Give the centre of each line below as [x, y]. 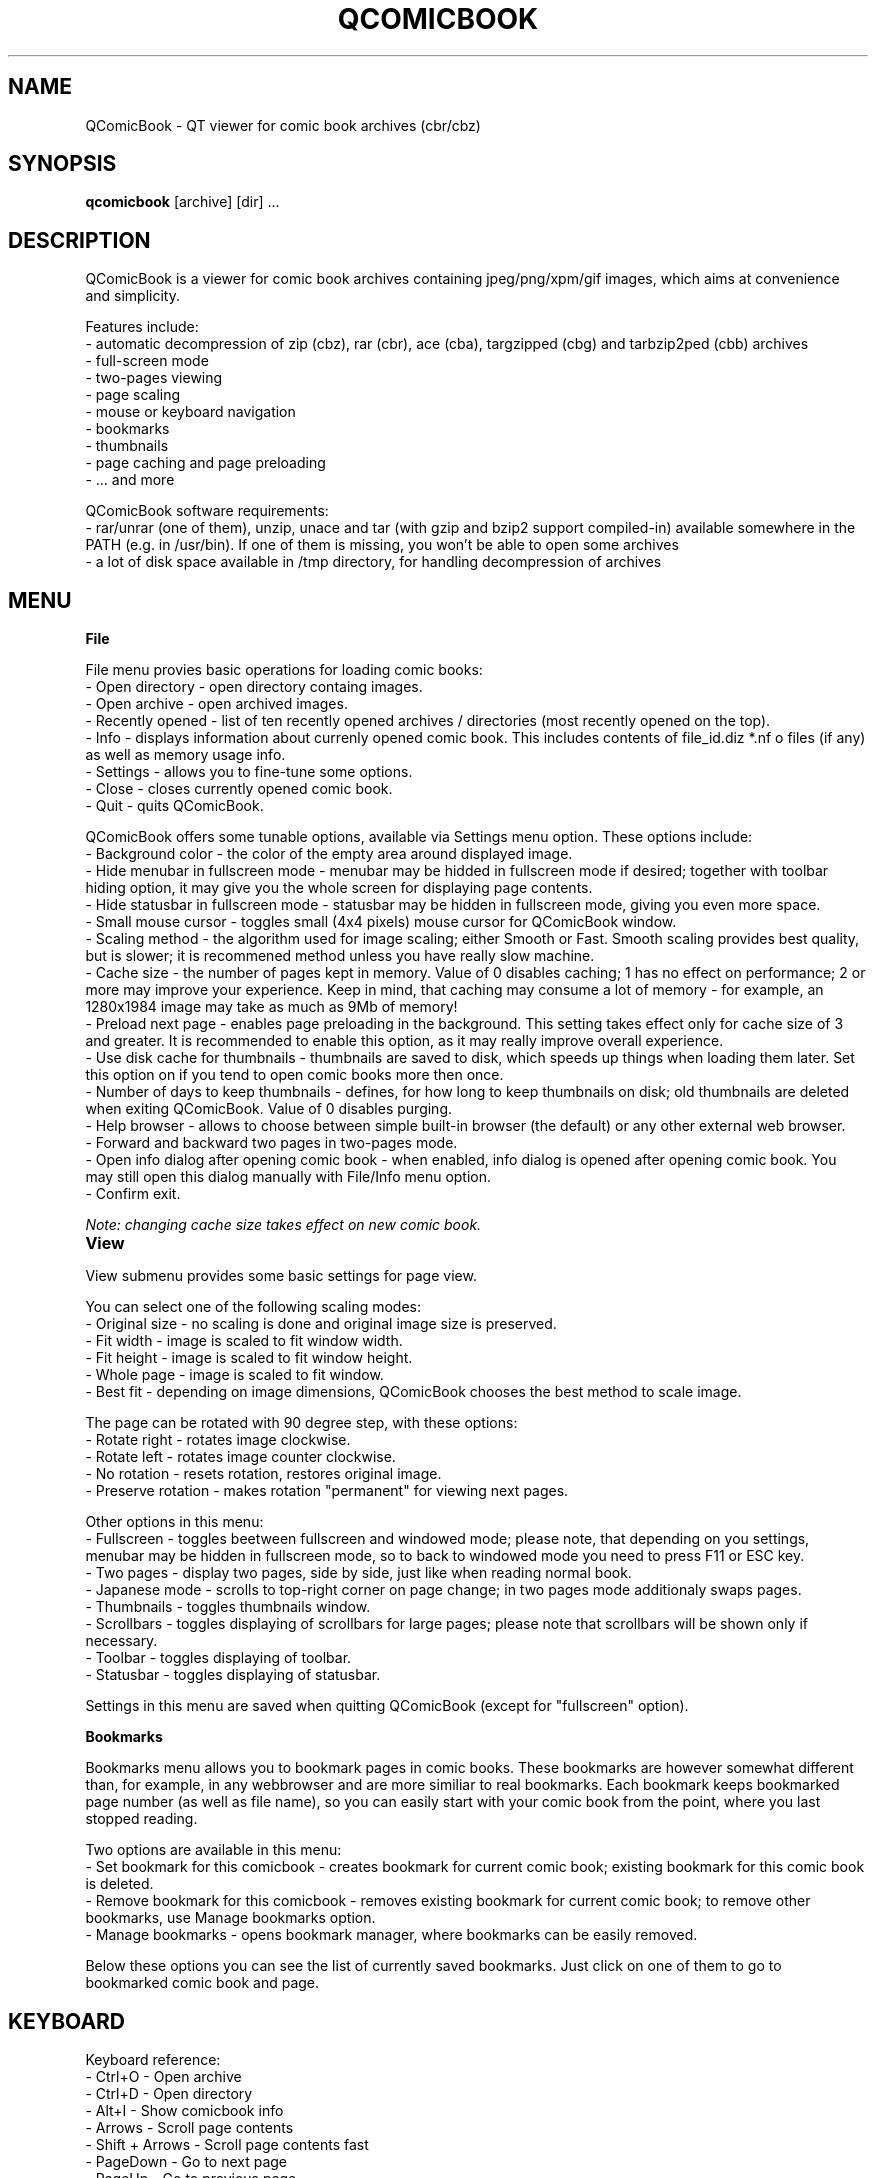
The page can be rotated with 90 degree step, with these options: [301, 1423]
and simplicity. [132, 296]
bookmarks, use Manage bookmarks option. [230, 1918]
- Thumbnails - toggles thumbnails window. [228, 1607]
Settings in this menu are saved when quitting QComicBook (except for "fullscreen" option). [387, 1706]
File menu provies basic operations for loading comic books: [284, 670]
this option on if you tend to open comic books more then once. [294, 1075]
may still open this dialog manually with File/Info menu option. [288, 1177]
